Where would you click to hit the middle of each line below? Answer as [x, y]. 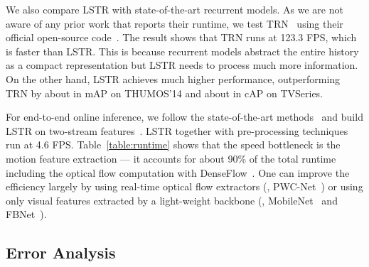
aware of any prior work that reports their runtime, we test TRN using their [175, 23]
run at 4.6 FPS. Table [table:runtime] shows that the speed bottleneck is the [173, 145]
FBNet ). [26, 214]
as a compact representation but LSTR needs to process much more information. [182, 65]
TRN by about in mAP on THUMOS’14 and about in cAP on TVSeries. [165, 93]
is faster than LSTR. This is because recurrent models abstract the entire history [182, 51]
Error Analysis [61, 252]
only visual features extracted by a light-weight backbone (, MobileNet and [172, 200]
